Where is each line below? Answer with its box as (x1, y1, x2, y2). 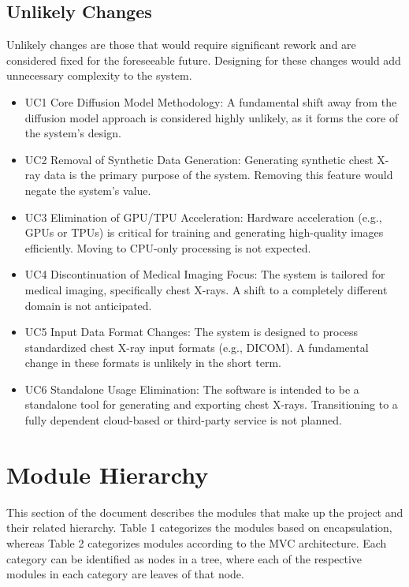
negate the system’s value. (24, 181, 151, 198)
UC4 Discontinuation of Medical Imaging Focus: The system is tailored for (24, 266, 385, 282)
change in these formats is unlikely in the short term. (24, 354, 281, 371)
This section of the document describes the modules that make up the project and (6, 503, 403, 520)
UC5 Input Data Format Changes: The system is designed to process (24, 323, 358, 340)
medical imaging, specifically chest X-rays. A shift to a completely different (24, 281, 388, 297)
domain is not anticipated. (24, 297, 152, 313)
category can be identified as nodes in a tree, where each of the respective (6, 550, 363, 566)
